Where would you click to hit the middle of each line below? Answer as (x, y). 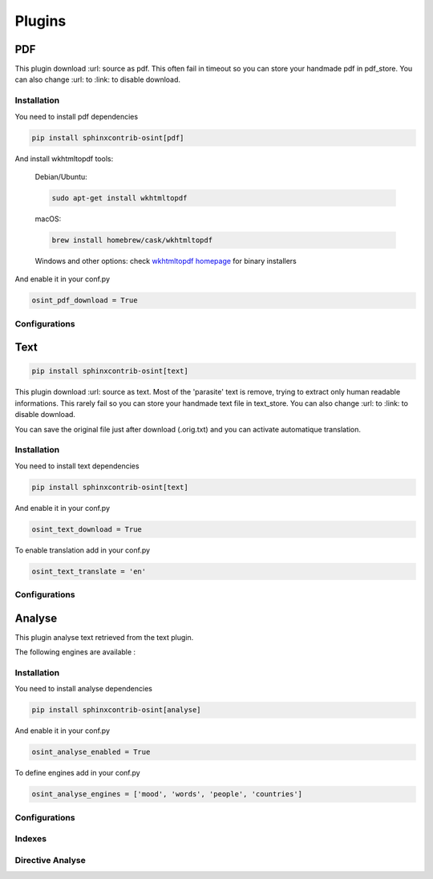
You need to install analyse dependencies (83, 689)
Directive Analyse (50, 860)
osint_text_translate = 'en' (89, 571)
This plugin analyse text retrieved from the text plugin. (104, 637)
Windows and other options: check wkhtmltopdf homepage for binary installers (166, 261)
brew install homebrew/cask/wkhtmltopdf (132, 240)
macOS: (48, 219)
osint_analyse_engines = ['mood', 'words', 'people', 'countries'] (167, 794)
